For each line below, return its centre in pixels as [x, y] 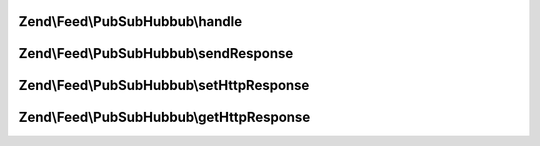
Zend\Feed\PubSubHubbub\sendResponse [156, 53]
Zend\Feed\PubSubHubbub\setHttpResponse [164, 85]
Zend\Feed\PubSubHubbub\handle [130, 21]
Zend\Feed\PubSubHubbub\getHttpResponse [164, 117]
